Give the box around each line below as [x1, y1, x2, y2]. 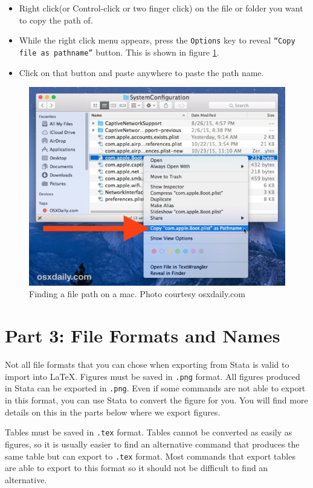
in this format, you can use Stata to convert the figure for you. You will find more [5, 394, 308, 406]
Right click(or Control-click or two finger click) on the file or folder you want [19, 2, 303, 14]
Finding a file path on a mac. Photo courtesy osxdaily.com [29, 287, 245, 300]
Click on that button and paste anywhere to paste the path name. [19, 66, 264, 79]
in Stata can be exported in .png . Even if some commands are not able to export [5, 382, 306, 394]
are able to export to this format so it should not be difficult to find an [5, 461, 268, 474]
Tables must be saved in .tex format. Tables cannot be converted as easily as [5, 426, 292, 438]
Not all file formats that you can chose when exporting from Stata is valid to [5, 358, 289, 371]
